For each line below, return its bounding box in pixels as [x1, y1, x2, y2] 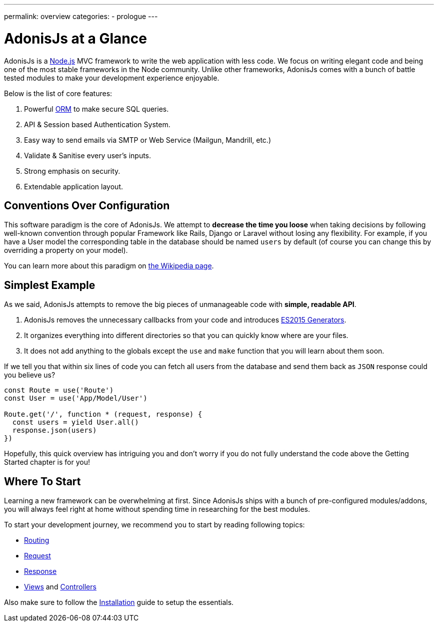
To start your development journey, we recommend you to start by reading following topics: [4, 520, 305, 529]
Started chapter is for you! [4, 458, 90, 467]
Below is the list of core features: [4, 89, 112, 98]
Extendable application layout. [24, 182, 123, 191]
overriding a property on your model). [4, 246, 128, 255]
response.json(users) [12, 426, 97, 435]
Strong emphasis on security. [24, 166, 120, 175]
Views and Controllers [24, 582, 96, 591]
